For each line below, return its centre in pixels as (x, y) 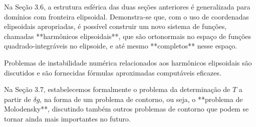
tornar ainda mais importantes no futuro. (67, 118)
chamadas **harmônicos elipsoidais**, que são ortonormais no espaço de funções (128, 36)
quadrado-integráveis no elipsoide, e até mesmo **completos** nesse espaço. (121, 46)
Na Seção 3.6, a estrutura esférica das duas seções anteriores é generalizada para (127, 6)
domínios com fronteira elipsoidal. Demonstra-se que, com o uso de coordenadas (126, 16)
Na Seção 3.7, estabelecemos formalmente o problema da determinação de (117, 89)
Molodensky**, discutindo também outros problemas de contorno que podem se (126, 109)
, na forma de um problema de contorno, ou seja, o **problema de (141, 99)
